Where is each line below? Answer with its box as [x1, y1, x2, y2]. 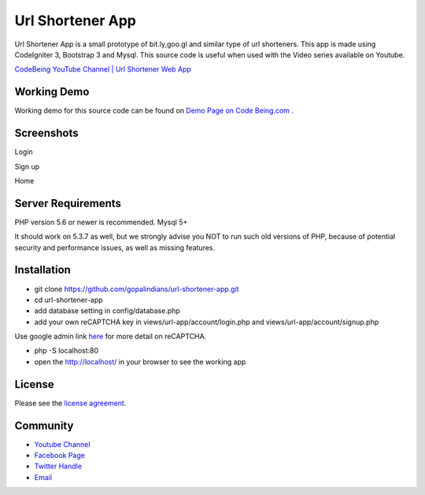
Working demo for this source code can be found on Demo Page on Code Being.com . [14, 106, 294, 116]
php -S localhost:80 [34, 346, 99, 356]
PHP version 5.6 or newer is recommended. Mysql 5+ [14, 217, 188, 227]
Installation [14, 264, 71, 277]
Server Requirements [14, 197, 122, 210]
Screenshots [14, 127, 79, 140]
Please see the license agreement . [14, 398, 127, 408]
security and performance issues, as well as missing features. [14, 242, 216, 252]
